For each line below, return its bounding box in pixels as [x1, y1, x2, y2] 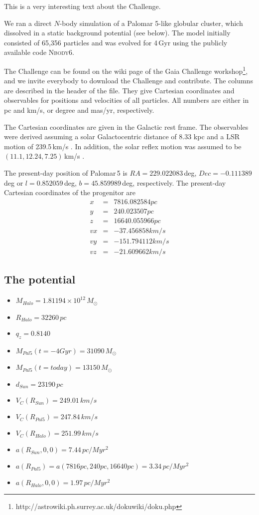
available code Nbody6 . [4, 47, 74, 57]
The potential [4, 271, 76, 287]
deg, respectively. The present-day [122, 177, 226, 188]
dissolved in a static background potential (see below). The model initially [4, 27, 231, 38]
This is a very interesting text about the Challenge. [4, 1, 161, 11]
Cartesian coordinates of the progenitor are [4, 187, 136, 198]
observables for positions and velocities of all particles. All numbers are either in [4, 95, 249, 105]
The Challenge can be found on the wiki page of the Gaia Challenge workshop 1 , [4, 64, 248, 76]
